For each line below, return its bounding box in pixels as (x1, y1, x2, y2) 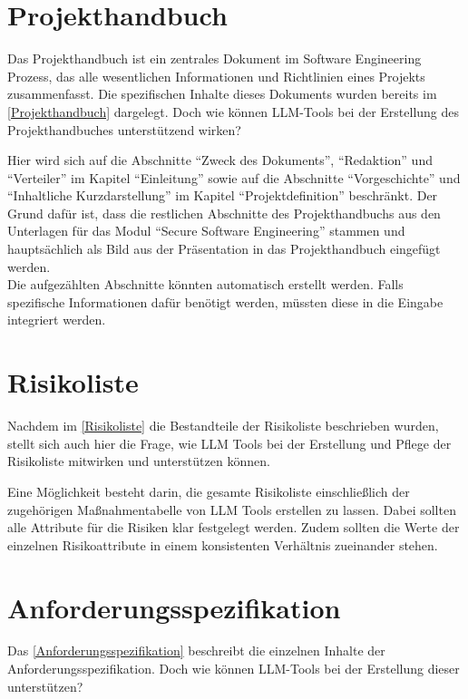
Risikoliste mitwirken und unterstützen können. (7, 451, 270, 471)
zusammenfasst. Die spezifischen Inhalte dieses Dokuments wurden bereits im (7, 84, 437, 103)
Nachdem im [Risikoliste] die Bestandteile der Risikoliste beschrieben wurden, (7, 416, 439, 435)
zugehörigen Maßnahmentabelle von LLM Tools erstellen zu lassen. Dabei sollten (7, 500, 456, 519)
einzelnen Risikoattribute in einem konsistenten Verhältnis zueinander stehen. (7, 535, 438, 554)
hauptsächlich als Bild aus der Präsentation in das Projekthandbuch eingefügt (7, 239, 441, 258)
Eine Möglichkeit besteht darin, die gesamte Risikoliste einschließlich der (7, 481, 410, 500)
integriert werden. (7, 310, 106, 329)
